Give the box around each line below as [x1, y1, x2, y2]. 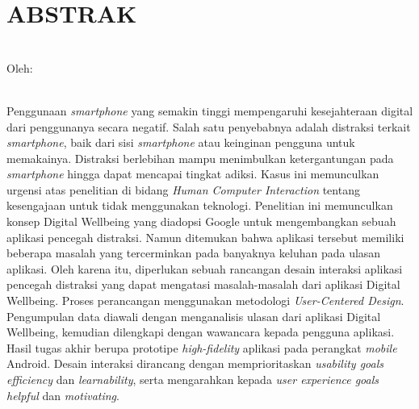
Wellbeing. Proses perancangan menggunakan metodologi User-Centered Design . [6, 292, 404, 309]
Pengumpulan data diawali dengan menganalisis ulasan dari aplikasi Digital [6, 307, 381, 324]
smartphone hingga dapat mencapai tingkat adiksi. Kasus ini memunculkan [6, 165, 379, 182]
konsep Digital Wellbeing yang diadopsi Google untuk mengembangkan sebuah [6, 213, 396, 230]
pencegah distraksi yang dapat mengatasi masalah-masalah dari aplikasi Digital [6, 276, 400, 293]
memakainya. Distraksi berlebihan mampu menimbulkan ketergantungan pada [6, 149, 394, 166]
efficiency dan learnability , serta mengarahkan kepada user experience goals [6, 371, 379, 387]
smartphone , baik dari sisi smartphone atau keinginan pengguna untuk [6, 134, 355, 151]
